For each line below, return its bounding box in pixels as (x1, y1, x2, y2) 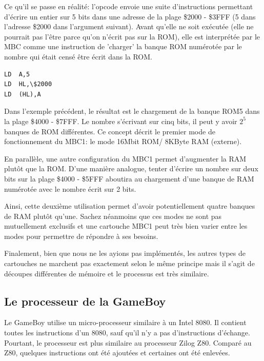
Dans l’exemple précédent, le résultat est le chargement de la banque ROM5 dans (4, 106, 260, 116)
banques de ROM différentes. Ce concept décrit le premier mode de (4, 126, 215, 136)
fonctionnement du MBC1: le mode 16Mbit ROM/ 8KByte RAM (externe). (4, 136, 242, 147)
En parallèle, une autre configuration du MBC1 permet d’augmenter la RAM (4, 153, 247, 164)
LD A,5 (4, 70, 30, 78)
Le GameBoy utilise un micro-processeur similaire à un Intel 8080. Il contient (4, 317, 247, 328)
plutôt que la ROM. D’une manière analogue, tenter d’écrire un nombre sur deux (4, 163, 258, 174)
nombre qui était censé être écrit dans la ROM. (4, 51, 152, 62)
